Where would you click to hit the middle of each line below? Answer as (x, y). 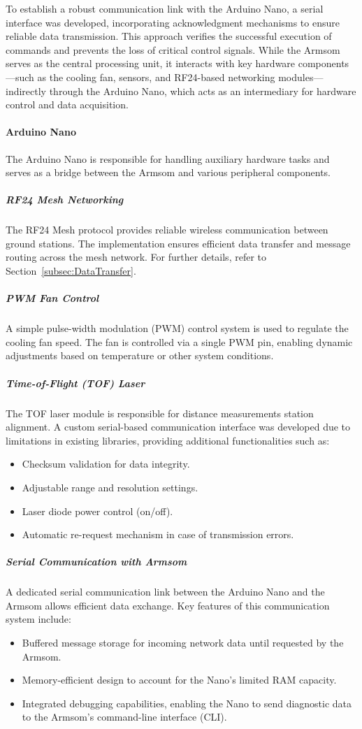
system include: (38, 619)
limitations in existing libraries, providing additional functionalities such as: (168, 440)
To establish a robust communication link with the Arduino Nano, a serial (165, 8)
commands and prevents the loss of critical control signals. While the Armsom (173, 49)
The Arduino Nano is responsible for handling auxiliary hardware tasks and (168, 158)
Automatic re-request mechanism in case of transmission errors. (158, 534)
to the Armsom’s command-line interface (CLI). (124, 717)
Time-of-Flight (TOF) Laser (75, 383)
